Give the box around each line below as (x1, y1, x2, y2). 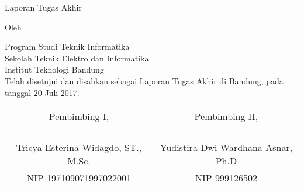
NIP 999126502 (195, 171, 257, 185)
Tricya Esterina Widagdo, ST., (16, 140, 142, 155)
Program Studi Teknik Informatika (5, 40, 130, 53)
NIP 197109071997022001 (26, 171, 131, 185)
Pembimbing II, (194, 109, 258, 124)
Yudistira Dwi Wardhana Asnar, (160, 140, 293, 155)
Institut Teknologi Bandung (5, 63, 104, 76)
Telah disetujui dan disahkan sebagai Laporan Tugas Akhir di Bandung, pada (5, 74, 284, 87)
